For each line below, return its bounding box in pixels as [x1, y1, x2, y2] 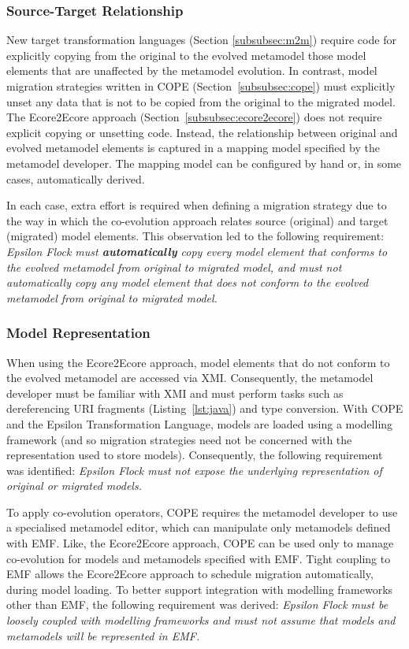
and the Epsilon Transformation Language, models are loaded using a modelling [6, 415, 393, 432]
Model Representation [6, 323, 151, 343]
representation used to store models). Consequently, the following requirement [6, 447, 383, 463]
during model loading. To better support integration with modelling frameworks [6, 580, 393, 597]
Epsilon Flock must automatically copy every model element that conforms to [6, 243, 388, 259]
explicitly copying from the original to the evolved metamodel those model [6, 46, 366, 63]
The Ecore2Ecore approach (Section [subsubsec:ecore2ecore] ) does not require [6, 109, 382, 125]
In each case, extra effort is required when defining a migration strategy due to [6, 197, 387, 213]
